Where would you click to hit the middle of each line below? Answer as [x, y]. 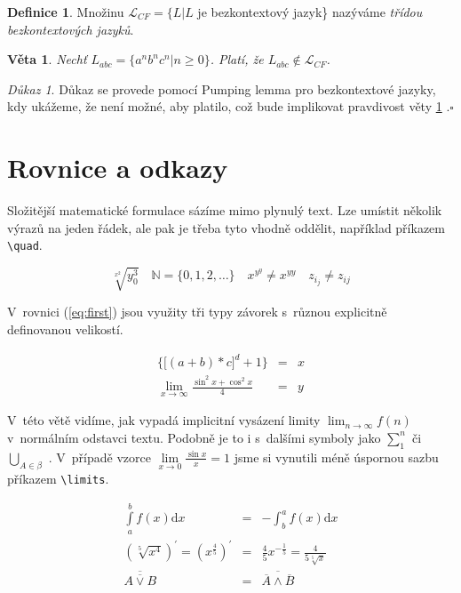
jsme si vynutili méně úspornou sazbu [336, 457]
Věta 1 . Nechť [47, 59]
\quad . [25, 245]
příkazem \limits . [58, 478]
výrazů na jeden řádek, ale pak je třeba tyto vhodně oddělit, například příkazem [226, 227]
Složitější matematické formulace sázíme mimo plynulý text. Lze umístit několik [225, 210]
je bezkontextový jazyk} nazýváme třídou [310, 12]
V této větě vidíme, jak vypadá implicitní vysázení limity [164, 420]
